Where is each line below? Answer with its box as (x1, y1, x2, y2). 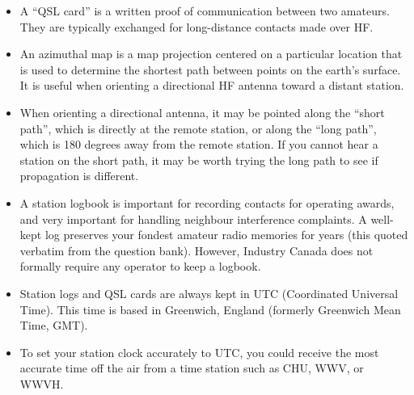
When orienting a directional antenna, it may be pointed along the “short (19, 103, 385, 120)
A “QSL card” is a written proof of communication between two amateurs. (19, 2, 390, 19)
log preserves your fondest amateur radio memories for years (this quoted (44, 226, 408, 243)
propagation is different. (19, 167, 139, 184)
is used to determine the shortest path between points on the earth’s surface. (19, 61, 401, 78)
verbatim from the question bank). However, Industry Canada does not (19, 242, 374, 258)
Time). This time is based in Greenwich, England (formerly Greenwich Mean (19, 300, 401, 317)
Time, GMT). (19, 317, 88, 334)
